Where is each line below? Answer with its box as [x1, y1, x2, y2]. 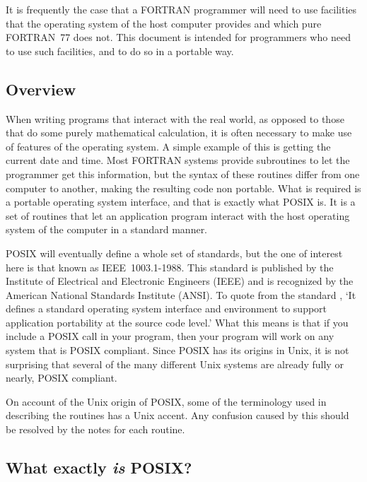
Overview [6, 78, 76, 100]
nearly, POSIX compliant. [6, 370, 117, 385]
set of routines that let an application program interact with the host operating [6, 208, 350, 223]
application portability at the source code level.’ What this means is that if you [6, 315, 349, 329]
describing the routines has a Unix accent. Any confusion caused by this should [6, 408, 349, 423]
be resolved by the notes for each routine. [6, 422, 185, 437]
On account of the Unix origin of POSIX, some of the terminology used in [6, 394, 327, 408]
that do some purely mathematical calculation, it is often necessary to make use [6, 125, 352, 140]
